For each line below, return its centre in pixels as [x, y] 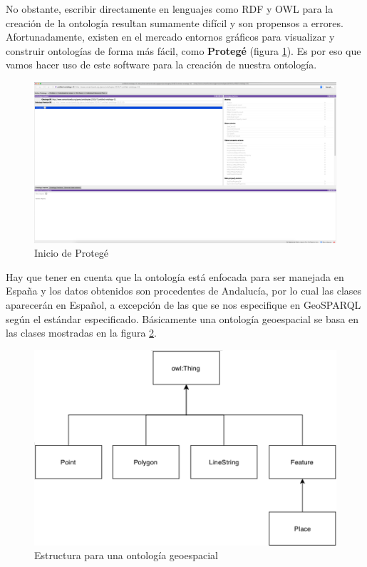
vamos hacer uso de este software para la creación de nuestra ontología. [161, 65]
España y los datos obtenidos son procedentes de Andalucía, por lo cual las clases [184, 291]
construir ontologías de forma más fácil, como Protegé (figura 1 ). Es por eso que [183, 50]
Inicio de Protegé [72, 253]
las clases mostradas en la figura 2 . [82, 333]
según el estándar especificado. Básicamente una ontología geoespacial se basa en [182, 318]
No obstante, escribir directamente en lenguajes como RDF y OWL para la [170, 9]
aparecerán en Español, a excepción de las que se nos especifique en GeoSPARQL [183, 305]
